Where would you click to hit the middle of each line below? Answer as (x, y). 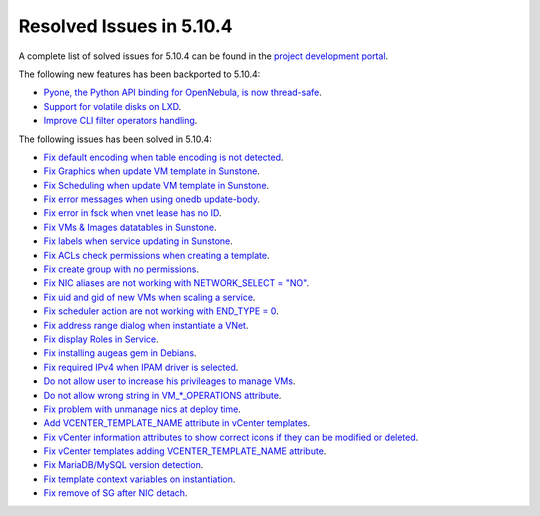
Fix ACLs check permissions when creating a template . (156, 255)
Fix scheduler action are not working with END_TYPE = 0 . (161, 311)
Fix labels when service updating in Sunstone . (138, 241)
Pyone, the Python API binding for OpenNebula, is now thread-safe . (182, 92)
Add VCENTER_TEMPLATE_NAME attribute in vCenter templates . (177, 423)
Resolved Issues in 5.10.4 (126, 26)
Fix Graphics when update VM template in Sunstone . (151, 171)
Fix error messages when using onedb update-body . (151, 199)
